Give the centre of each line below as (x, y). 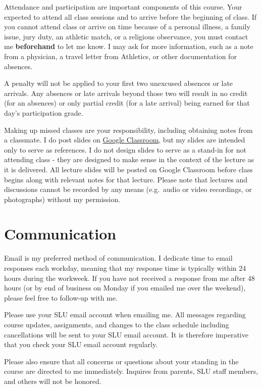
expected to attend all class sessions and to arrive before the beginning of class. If (130, 16)
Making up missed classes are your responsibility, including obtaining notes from (128, 130)
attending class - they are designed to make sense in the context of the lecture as (129, 159)
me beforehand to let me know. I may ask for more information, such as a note (129, 46)
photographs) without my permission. (62, 199)
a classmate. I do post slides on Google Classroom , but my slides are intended (125, 140)
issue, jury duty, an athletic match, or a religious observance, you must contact (126, 36)
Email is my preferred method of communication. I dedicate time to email (118, 258)
